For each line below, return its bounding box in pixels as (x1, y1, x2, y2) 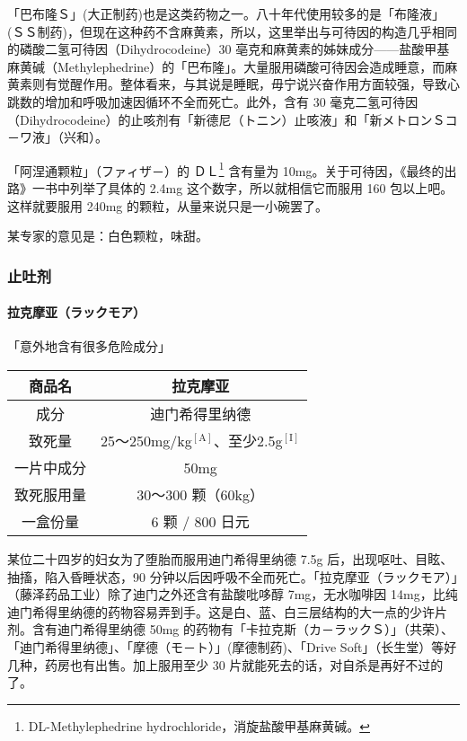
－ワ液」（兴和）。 (7, 128, 108, 146)
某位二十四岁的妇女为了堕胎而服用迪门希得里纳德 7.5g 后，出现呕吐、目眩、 (7, 550, 454, 569)
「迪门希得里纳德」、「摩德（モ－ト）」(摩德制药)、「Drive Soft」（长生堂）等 (7, 637, 445, 656)
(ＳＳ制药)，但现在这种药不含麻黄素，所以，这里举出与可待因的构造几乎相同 (7, 22, 457, 40)
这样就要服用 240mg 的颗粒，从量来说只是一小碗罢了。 (7, 196, 328, 215)
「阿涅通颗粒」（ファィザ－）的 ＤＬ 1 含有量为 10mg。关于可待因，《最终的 (7, 158, 445, 180)
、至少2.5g (214, 430, 283, 452)
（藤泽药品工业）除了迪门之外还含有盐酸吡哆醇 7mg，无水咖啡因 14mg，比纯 (7, 585, 458, 604)
